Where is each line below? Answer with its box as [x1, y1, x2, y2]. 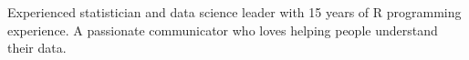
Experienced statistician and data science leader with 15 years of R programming [7, 3, 462, 21]
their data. [7, 38, 67, 57]
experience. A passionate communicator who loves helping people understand [7, 20, 438, 39]
